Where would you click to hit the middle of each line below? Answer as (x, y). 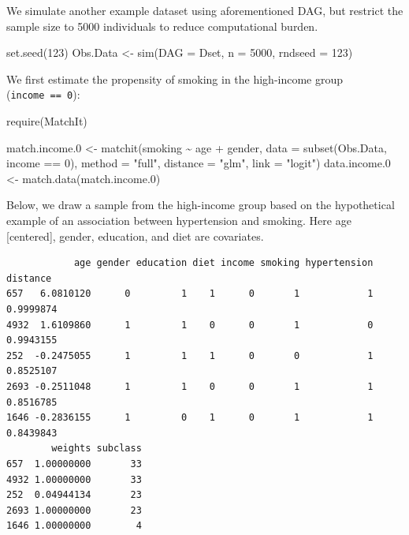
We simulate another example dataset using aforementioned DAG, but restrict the (205, 10)
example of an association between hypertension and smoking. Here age (179, 220)
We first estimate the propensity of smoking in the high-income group (175, 79)
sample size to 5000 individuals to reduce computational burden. (162, 26)
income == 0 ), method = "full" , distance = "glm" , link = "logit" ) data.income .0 (199, 163)
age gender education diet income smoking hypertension (223, 263)
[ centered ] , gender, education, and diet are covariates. (135, 236)
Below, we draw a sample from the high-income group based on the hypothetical (201, 205)
